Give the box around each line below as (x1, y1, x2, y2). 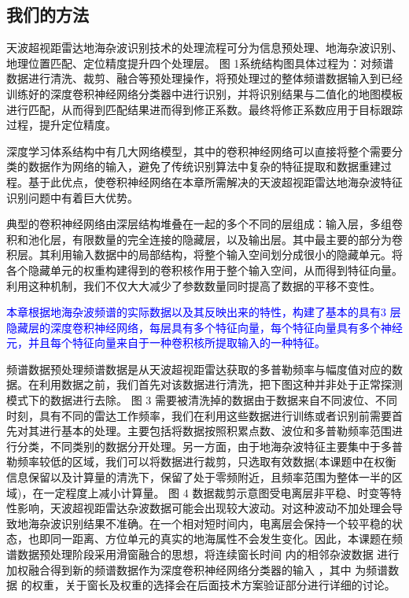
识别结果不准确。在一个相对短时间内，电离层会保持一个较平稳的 (61, 515, 392, 531)
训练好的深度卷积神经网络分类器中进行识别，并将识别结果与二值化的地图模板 (6, 85, 403, 102)
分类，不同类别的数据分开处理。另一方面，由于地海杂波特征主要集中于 (17, 437, 381, 454)
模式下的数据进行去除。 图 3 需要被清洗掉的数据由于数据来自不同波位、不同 (6, 392, 397, 408)
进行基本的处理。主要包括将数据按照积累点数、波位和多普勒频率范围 (39, 423, 392, 439)
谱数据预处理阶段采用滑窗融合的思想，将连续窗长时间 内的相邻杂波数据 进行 (6, 546, 400, 563)
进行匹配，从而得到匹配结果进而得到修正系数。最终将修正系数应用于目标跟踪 (6, 101, 403, 117)
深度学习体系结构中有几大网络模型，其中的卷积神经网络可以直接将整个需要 (6, 142, 392, 159)
